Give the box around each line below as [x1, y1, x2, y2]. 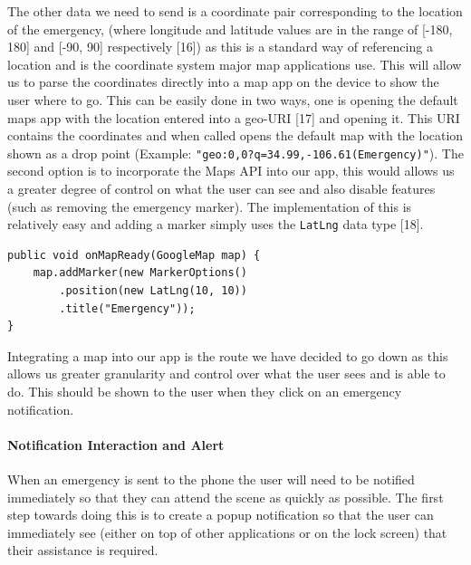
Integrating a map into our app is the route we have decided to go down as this [7, 346, 448, 365]
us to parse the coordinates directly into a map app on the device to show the [7, 72, 439, 91]
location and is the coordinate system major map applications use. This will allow [7, 54, 462, 73]
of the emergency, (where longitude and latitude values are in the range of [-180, [7, 19, 453, 38]
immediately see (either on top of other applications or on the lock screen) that [7, 522, 447, 541]
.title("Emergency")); [59, 302, 196, 315]
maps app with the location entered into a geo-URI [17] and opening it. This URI [7, 108, 460, 127]
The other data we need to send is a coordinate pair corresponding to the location [7, 2, 463, 20]
